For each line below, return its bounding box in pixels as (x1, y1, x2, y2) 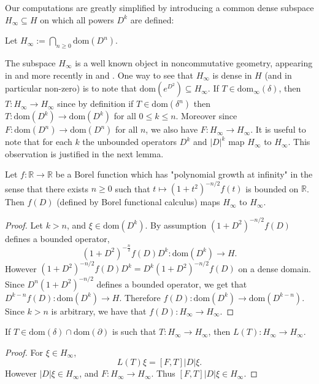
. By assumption (145, 218, 207, 231)
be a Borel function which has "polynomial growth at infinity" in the (55, 168, 313, 181)
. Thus (151, 367, 175, 380)
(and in (264, 68, 292, 81)
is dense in (212, 68, 252, 81)
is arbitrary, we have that (51, 304, 147, 317)
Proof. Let (5, 218, 43, 231)
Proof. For (5, 345, 44, 358)
